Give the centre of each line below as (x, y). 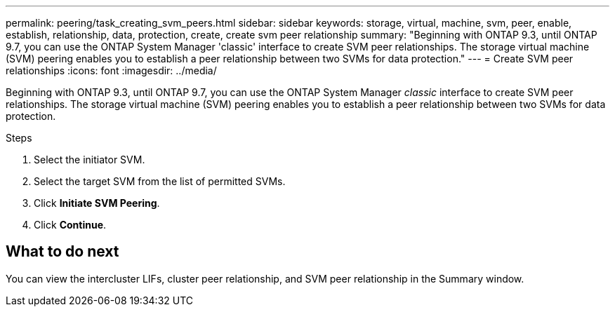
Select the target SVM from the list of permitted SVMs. (160, 181)
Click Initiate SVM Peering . (97, 203)
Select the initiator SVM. (90, 160)
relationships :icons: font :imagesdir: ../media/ (111, 70)
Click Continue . (70, 225)
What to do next (62, 252)
